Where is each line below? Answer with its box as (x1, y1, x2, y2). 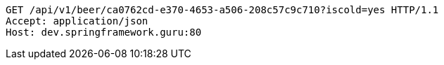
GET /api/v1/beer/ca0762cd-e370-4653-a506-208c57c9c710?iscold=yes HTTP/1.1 (6, 4, 439, 15)
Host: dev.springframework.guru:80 (6, 27, 202, 38)
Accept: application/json (6, 15, 148, 27)
